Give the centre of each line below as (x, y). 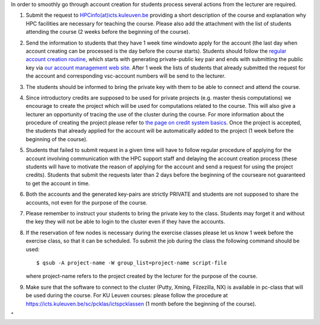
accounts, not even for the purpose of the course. (87, 202)
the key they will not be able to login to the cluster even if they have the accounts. (125, 222)
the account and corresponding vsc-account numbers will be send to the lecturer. (126, 76)
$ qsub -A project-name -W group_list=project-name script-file (132, 263)
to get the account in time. (58, 183)
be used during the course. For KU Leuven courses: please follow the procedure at (127, 295)
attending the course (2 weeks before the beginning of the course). (108, 32)
